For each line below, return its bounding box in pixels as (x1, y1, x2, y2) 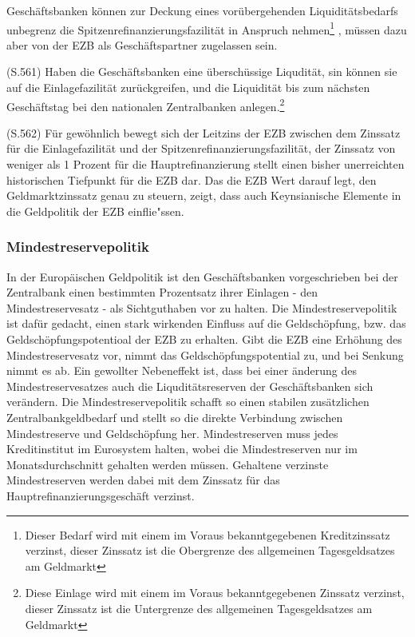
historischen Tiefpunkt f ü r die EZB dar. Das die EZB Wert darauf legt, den (6, 171, 377, 188)
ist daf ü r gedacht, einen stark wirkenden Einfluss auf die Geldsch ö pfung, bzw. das (6, 315, 406, 332)
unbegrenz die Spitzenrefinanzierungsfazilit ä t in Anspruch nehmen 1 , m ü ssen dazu (6, 18, 407, 38)
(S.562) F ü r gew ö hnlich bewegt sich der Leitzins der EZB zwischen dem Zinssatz (6, 124, 401, 141)
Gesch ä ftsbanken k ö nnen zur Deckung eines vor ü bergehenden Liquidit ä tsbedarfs (6, 2, 398, 18)
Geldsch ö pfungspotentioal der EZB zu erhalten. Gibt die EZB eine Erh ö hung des (6, 331, 402, 348)
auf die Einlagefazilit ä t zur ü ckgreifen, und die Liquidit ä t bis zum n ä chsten (6, 79, 370, 96)
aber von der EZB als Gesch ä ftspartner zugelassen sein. (6, 36, 278, 53)
